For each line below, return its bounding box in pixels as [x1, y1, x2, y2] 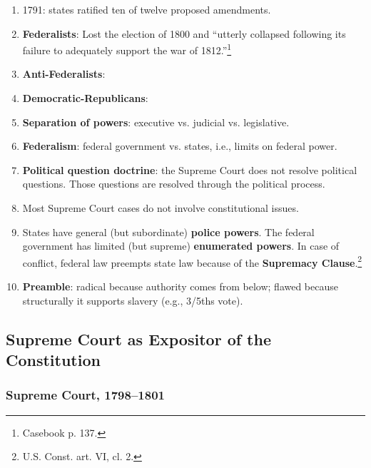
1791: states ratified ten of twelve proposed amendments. [22, 2, 271, 16]
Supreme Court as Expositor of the [6, 327, 271, 350]
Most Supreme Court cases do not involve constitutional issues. [22, 200, 299, 215]
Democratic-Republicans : [22, 91, 148, 106]
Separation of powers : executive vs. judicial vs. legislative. [22, 114, 290, 129]
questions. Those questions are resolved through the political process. [22, 176, 325, 191]
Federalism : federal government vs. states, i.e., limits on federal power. [22, 138, 337, 153]
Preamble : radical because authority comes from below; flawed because [22, 279, 338, 294]
